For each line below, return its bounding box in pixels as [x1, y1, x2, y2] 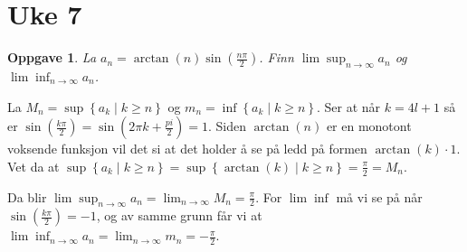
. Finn [259, 48, 294, 67]
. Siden [207, 117, 246, 135]
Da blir [7, 187, 47, 206]
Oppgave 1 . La [7, 48, 97, 67]
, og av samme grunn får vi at [96, 206, 262, 225]
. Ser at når [316, 97, 381, 116]
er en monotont [326, 117, 412, 135]
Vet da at [7, 156, 60, 175]
